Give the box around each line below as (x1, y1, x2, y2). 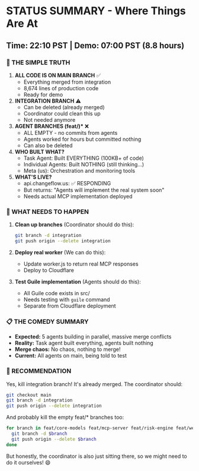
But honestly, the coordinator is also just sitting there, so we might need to (6, 453, 188, 460)
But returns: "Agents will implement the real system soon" (23, 186, 165, 194)
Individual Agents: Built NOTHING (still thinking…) (23, 160, 145, 167)
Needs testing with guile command (23, 296, 111, 303)
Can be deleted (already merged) (23, 103, 105, 110)
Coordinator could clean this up (23, 110, 101, 117)
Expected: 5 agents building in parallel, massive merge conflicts (14, 333, 172, 340)
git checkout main (6, 392, 52, 398)
